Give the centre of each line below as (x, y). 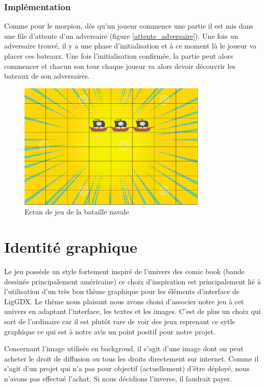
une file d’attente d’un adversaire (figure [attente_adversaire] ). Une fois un (121, 35)
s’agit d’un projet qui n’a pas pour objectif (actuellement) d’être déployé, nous (127, 368)
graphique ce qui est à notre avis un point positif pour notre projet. (110, 331)
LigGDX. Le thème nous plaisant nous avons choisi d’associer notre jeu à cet (124, 301)
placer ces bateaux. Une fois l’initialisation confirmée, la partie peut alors (119, 56)
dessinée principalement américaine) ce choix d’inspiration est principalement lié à (132, 281)
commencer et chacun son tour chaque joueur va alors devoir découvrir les (120, 66)
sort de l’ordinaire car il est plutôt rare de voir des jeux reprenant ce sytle (120, 321)
